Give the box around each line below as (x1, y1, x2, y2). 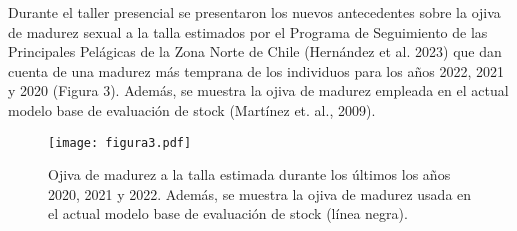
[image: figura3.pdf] (48, 135, 192, 150)
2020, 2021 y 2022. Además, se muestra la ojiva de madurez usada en (48, 183, 472, 204)
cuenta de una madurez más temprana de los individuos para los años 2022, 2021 (8, 60, 504, 81)
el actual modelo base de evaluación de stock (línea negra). (48, 203, 408, 224)
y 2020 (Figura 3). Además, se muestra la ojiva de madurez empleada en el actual (8, 80, 509, 101)
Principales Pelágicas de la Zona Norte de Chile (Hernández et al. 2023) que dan (8, 41, 502, 62)
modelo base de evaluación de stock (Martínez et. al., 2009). (8, 99, 376, 120)
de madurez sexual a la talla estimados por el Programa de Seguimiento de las (8, 21, 488, 42)
